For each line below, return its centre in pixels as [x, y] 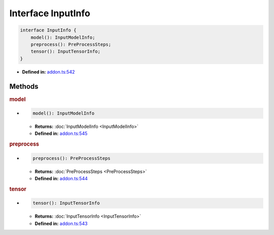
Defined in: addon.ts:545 [61, 133]
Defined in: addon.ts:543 [61, 223]
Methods [24, 86]
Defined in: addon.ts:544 [61, 179]
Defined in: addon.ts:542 [48, 72]
